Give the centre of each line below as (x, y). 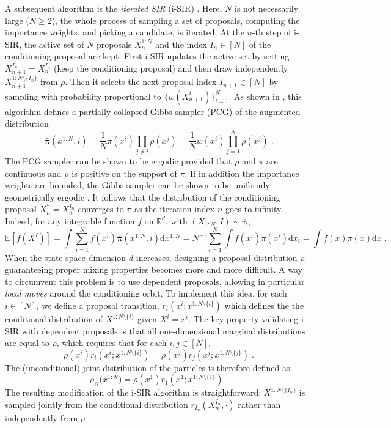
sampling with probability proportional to (83, 96)
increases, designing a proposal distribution (217, 257)
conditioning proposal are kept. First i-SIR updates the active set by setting (147, 56)
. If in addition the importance (242, 173)
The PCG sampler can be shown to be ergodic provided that (119, 160)
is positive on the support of (124, 173)
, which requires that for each (111, 343)
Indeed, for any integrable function (70, 220)
